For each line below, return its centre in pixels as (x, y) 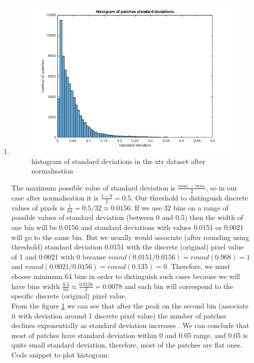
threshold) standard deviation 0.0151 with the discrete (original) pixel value (127, 247)
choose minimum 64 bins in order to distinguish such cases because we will (125, 276)
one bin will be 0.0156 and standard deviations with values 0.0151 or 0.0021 (127, 227)
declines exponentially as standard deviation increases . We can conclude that (130, 325)
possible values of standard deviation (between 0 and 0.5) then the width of (127, 217)
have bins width (35, 286)
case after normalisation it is (55, 197)
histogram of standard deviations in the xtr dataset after (118, 161)
